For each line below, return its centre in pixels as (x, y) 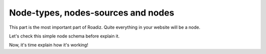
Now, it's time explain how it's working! (49, 45)
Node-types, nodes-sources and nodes (92, 13)
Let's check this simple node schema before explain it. (65, 36)
